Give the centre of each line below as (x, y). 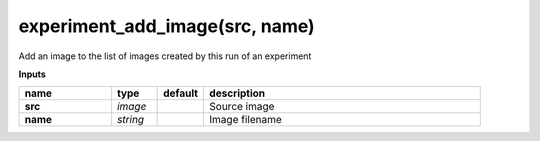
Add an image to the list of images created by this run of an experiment (165, 56)
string (130, 120)
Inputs (32, 74)
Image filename (245, 120)
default (181, 93)
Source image (242, 107)
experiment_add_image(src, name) (166, 26)
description (237, 93)
